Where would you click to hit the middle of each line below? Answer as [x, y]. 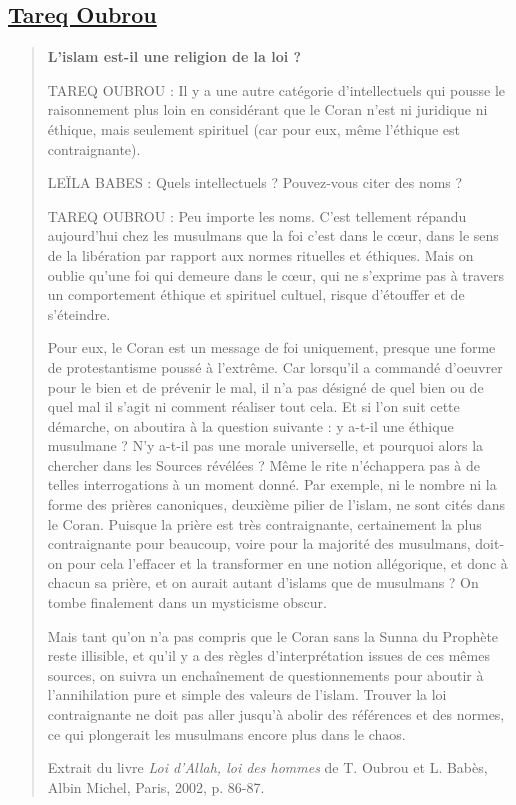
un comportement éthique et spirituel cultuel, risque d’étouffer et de [256, 294]
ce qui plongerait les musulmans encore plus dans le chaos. [226, 733]
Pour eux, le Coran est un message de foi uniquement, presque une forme [271, 347]
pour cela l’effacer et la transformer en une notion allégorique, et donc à [287, 562]
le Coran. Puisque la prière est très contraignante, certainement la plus [264, 523]
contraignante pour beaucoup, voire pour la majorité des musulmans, [259, 543]
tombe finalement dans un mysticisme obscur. [187, 602]
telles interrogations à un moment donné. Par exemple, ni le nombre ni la [272, 484]
